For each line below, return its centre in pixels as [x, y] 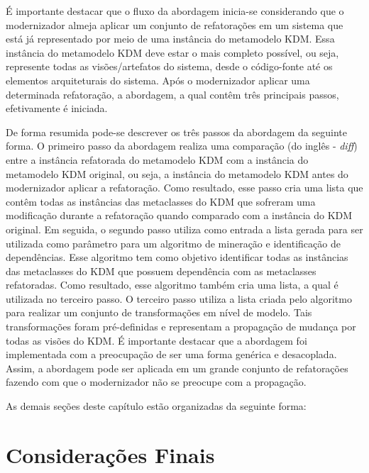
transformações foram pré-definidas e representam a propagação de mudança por [181, 327]
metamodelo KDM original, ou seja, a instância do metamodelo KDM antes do [177, 173]
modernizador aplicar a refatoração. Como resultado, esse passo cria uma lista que [184, 188]
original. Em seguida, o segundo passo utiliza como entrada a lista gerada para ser [184, 229]
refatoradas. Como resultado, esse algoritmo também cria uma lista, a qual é [172, 285]
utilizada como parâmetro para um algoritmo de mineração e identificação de [173, 243]
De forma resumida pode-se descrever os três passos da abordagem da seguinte [176, 132]
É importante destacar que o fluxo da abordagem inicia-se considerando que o [175, 11]
